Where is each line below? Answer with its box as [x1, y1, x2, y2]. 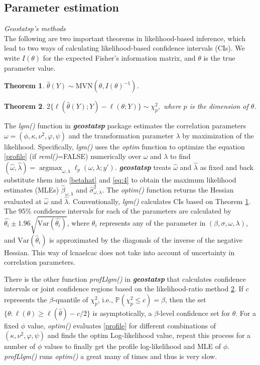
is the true [203, 52, 235, 63]
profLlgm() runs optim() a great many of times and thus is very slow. [4, 351, 217, 361]
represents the [4, 294, 47, 304]
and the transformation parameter [68, 130, 174, 140]
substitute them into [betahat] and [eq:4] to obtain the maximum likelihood [4, 174, 236, 185]
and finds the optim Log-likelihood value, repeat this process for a [47, 330, 251, 340]
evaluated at [4, 196, 42, 206]
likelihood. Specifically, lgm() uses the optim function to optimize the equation [4, 141, 245, 151]
